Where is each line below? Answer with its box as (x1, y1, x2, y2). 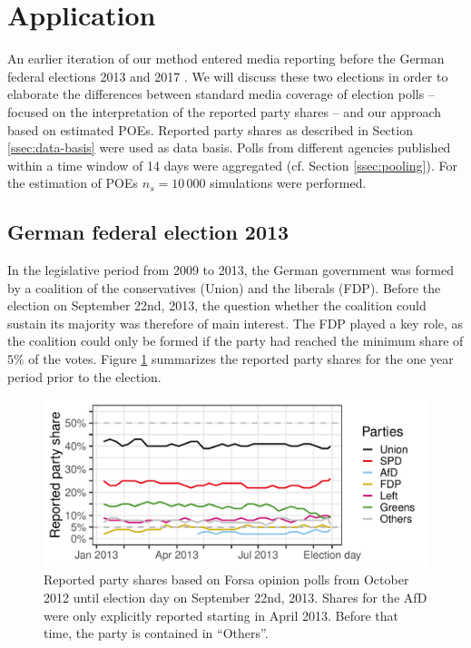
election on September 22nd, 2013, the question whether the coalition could (7, 296, 427, 315)
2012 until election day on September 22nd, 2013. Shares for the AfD (44, 587, 427, 606)
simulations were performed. (210, 173, 367, 192)
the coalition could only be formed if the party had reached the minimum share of (7, 331, 464, 350)
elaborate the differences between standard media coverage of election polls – (7, 84, 435, 103)
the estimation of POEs (7, 173, 139, 192)
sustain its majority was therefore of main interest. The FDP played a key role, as (7, 313, 464, 332)
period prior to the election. (7, 367, 162, 386)
